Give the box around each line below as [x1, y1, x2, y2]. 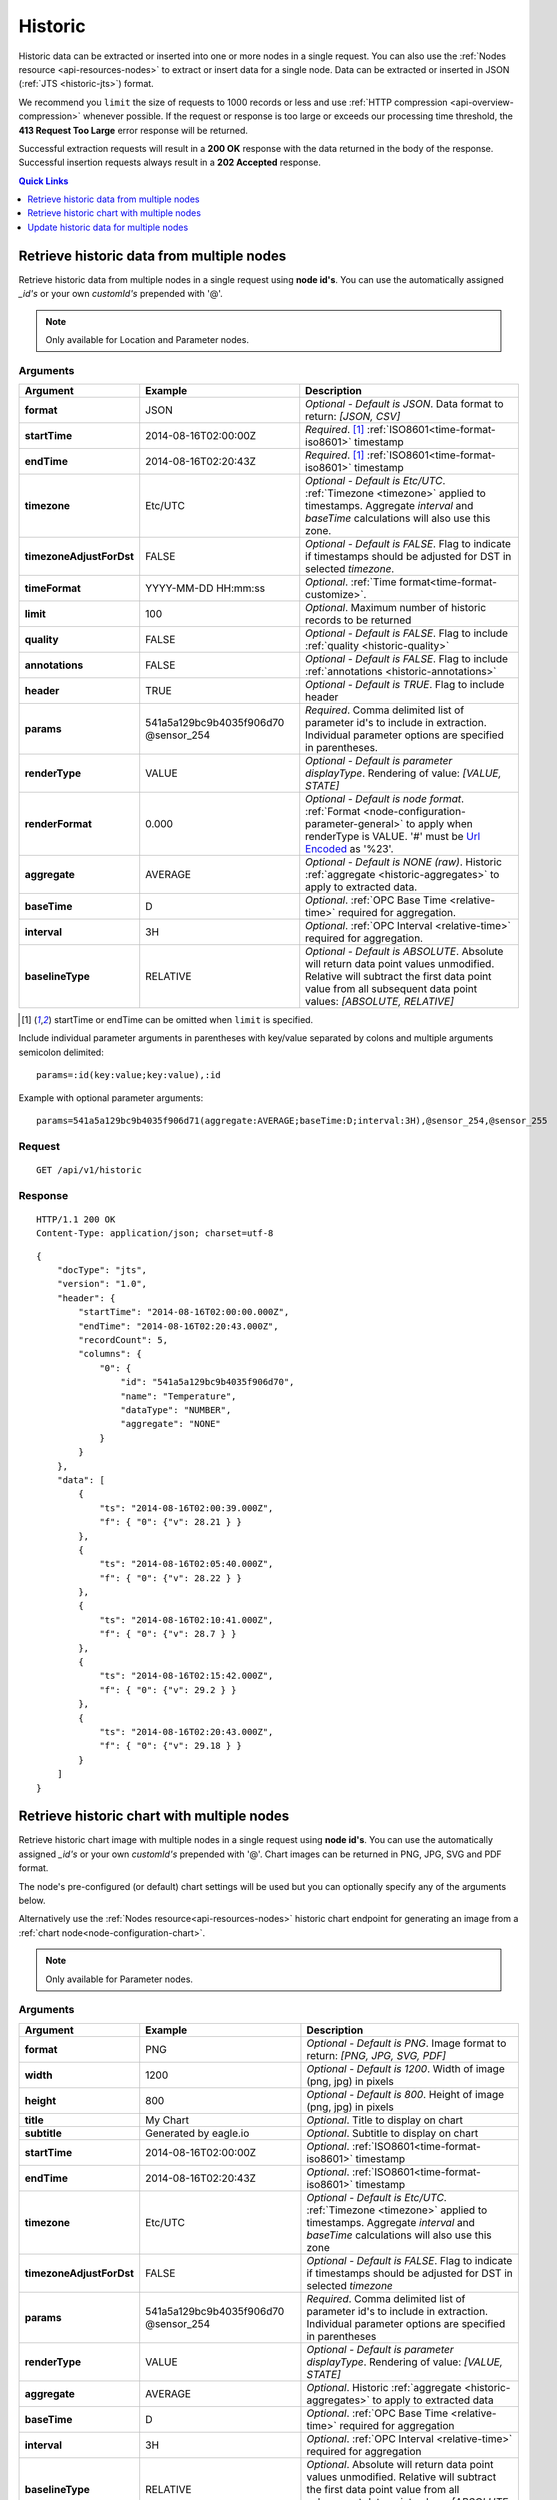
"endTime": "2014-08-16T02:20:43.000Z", [78, 1320, 279, 1332]
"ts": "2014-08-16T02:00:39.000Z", [99, 1502, 274, 1514]
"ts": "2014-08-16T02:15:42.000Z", [99, 1670, 274, 1682]
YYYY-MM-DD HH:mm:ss [145, 581, 265, 595]
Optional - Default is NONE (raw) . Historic [305, 855, 502, 869]
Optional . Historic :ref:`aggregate [306, 2380, 462, 2394]
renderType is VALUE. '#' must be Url [305, 830, 481, 844]
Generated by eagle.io [145, 2126, 250, 2140]
